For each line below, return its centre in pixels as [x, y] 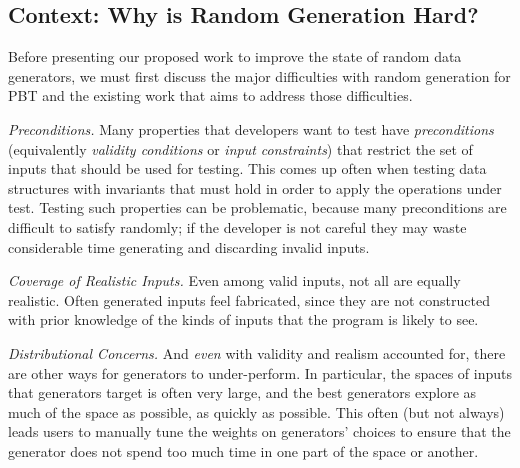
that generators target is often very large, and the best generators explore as [242, 392]
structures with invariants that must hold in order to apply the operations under [255, 187]
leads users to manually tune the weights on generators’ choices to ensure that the [259, 431]
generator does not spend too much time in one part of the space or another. [243, 450]
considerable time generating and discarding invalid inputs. [189, 246]
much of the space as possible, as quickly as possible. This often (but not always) [256, 411]
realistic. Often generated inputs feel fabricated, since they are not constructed [249, 299]
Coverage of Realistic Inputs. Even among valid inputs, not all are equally [234, 280]
